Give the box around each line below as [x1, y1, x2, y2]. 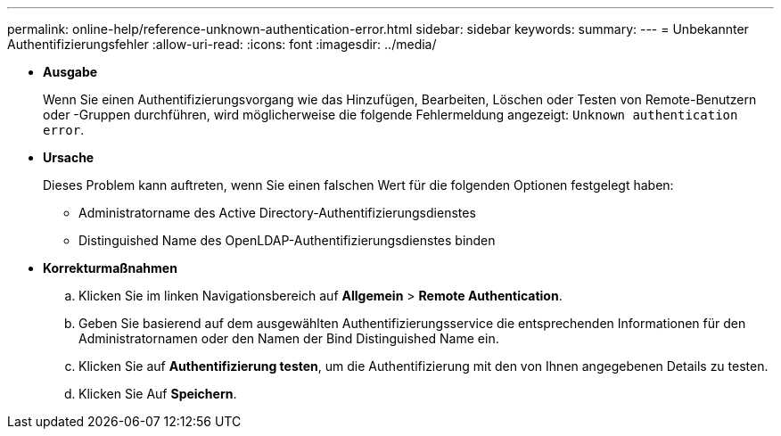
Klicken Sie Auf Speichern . [78, 386, 237, 401]
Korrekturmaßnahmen [43, 260, 177, 276]
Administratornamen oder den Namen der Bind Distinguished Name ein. [78, 331, 499, 346]
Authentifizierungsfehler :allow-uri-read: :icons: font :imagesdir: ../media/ [7, 37, 437, 52]
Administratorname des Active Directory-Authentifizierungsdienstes [78, 205, 476, 220]
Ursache [43, 150, 95, 165]
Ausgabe [43, 64, 98, 79]
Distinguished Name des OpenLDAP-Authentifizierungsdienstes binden [78, 233, 496, 248]
